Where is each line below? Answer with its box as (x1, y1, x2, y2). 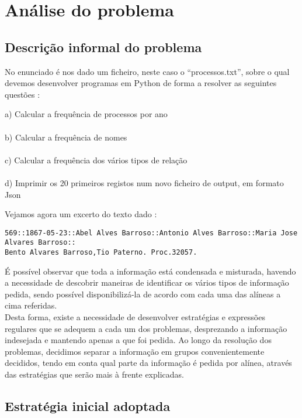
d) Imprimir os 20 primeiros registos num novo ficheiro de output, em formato (5, 176, 284, 189)
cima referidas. (5, 299, 57, 311)
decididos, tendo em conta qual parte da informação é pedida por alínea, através (5, 357, 292, 369)
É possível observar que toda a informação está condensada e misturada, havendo (5, 265, 296, 277)
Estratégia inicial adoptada (5, 397, 171, 414)
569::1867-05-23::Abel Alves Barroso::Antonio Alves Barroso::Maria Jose (5, 228, 298, 237)
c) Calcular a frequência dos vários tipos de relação (5, 153, 188, 166)
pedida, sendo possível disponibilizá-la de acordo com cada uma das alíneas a (5, 287, 281, 300)
